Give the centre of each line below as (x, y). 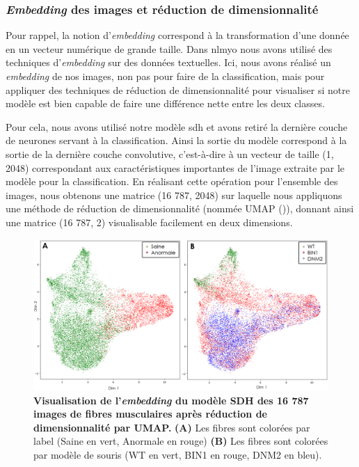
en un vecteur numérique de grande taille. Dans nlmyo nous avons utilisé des (169, 48)
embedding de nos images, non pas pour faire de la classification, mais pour (165, 76)
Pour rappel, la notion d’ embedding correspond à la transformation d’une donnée (177, 35)
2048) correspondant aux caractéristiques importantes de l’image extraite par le (175, 167)
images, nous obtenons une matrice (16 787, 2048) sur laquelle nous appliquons (174, 195)
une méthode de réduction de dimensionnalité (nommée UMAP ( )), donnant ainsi (180, 208)
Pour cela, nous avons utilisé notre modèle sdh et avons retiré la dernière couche (177, 126)
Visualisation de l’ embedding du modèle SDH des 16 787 (171, 400)
